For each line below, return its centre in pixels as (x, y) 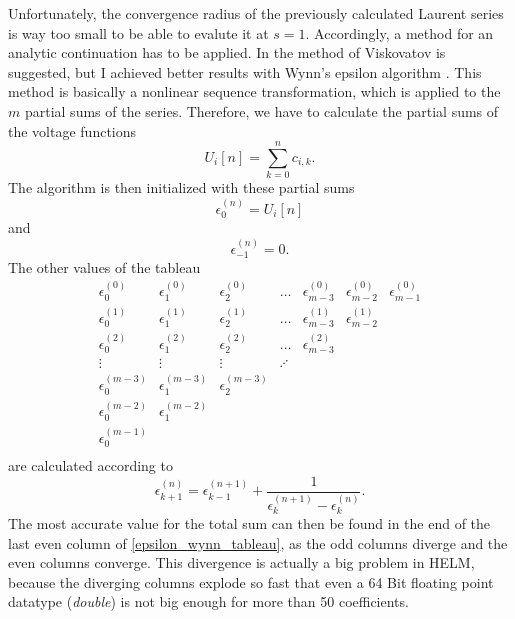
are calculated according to (90, 465)
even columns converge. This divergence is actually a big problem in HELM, (241, 562)
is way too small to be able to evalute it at (138, 32)
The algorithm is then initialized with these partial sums (181, 187)
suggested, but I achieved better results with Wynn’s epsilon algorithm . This (245, 71)
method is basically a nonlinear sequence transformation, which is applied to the (254, 91)
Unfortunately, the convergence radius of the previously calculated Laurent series (256, 13)
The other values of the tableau (104, 266)
